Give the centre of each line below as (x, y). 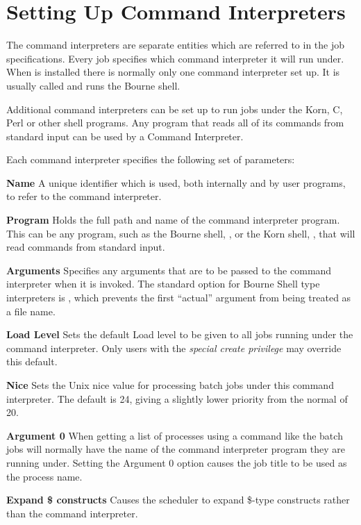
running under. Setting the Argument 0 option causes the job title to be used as (177, 462)
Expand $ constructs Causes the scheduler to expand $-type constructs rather (178, 500)
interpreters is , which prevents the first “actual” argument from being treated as (179, 298)
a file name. (31, 311)
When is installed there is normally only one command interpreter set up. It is (173, 72)
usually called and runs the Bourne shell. (93, 85)
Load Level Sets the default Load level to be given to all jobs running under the (180, 334)
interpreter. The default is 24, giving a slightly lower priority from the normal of (177, 398)
